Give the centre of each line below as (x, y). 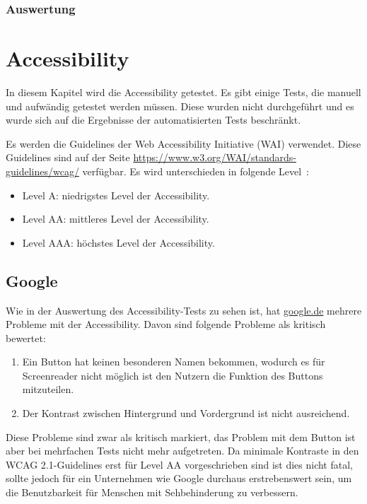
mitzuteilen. (48, 389)
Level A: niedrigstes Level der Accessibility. (116, 195)
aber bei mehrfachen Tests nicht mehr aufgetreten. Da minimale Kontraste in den (182, 451)
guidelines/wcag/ (42, 171)
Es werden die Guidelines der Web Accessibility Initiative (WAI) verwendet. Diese (183, 143)
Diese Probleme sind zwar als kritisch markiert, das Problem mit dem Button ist (181, 436)
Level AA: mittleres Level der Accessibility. (116, 219)
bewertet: (26, 338)
